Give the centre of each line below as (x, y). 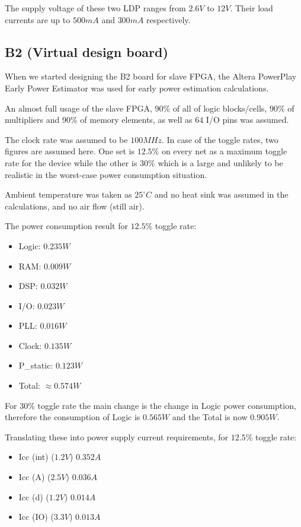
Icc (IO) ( (36, 517)
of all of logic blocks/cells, (220, 108)
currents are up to (38, 19)
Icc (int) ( (36, 457)
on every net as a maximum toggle (224, 151)
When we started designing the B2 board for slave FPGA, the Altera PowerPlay (151, 76)
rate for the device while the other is (71, 162)
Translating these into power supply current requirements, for (117, 436)
